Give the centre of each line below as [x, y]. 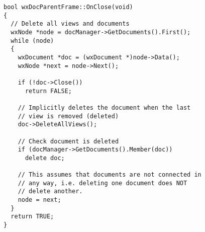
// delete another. [50, 191]
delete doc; [45, 158]
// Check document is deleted [68, 141]
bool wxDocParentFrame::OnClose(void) [68, 7]
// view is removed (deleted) [68, 116]
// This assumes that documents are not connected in [110, 175]
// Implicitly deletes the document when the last [104, 107]
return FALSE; [48, 91]
